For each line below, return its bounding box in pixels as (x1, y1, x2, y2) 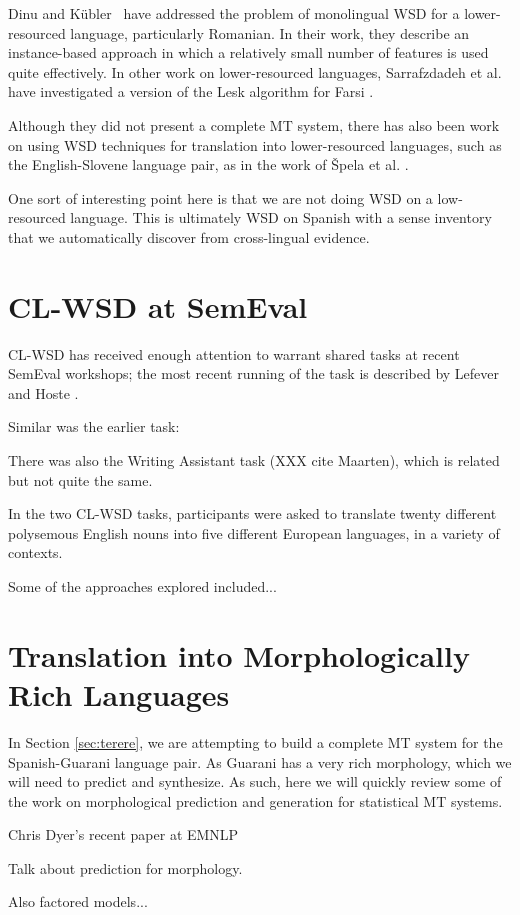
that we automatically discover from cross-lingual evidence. (8, 226, 370, 247)
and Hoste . (8, 382, 79, 403)
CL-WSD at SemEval (8, 285, 308, 326)
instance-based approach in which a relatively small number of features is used (8, 42, 489, 63)
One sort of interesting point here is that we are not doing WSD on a (8, 187, 433, 208)
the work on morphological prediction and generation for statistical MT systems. (8, 790, 503, 811)
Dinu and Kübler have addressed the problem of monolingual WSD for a (8, 3, 460, 23)
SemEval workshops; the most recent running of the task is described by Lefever (8, 363, 500, 384)
